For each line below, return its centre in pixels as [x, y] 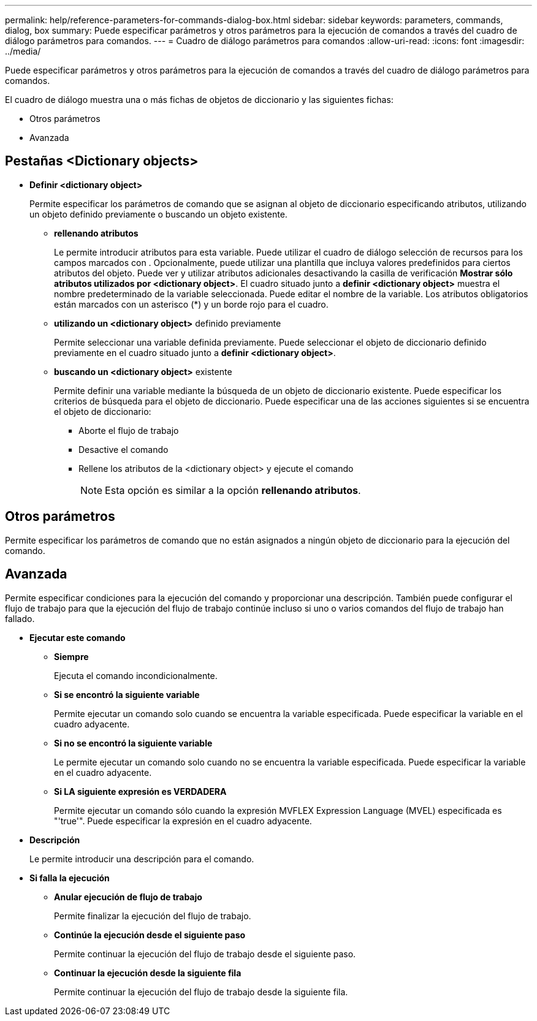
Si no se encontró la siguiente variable [133, 743]
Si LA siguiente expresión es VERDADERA [140, 791]
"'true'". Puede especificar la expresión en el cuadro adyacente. [183, 821]
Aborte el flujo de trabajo [129, 430]
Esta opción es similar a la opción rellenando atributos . [233, 490]
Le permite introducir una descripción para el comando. [142, 859]
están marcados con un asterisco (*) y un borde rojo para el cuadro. [191, 304]
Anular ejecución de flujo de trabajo [128, 897]
